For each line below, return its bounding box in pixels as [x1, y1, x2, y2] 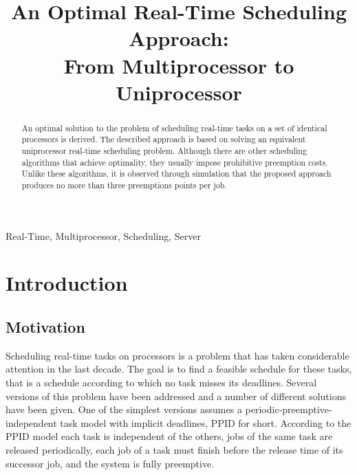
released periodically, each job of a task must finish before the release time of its [6, 443, 343, 456]
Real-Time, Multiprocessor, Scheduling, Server [6, 228, 202, 243]
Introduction [6, 269, 128, 297]
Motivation [6, 316, 85, 338]
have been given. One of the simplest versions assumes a [6, 402, 242, 417]
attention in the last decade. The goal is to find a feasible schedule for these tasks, [6, 362, 352, 376]
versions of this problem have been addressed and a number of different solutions [6, 388, 347, 403]
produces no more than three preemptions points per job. [21, 179, 227, 191]
